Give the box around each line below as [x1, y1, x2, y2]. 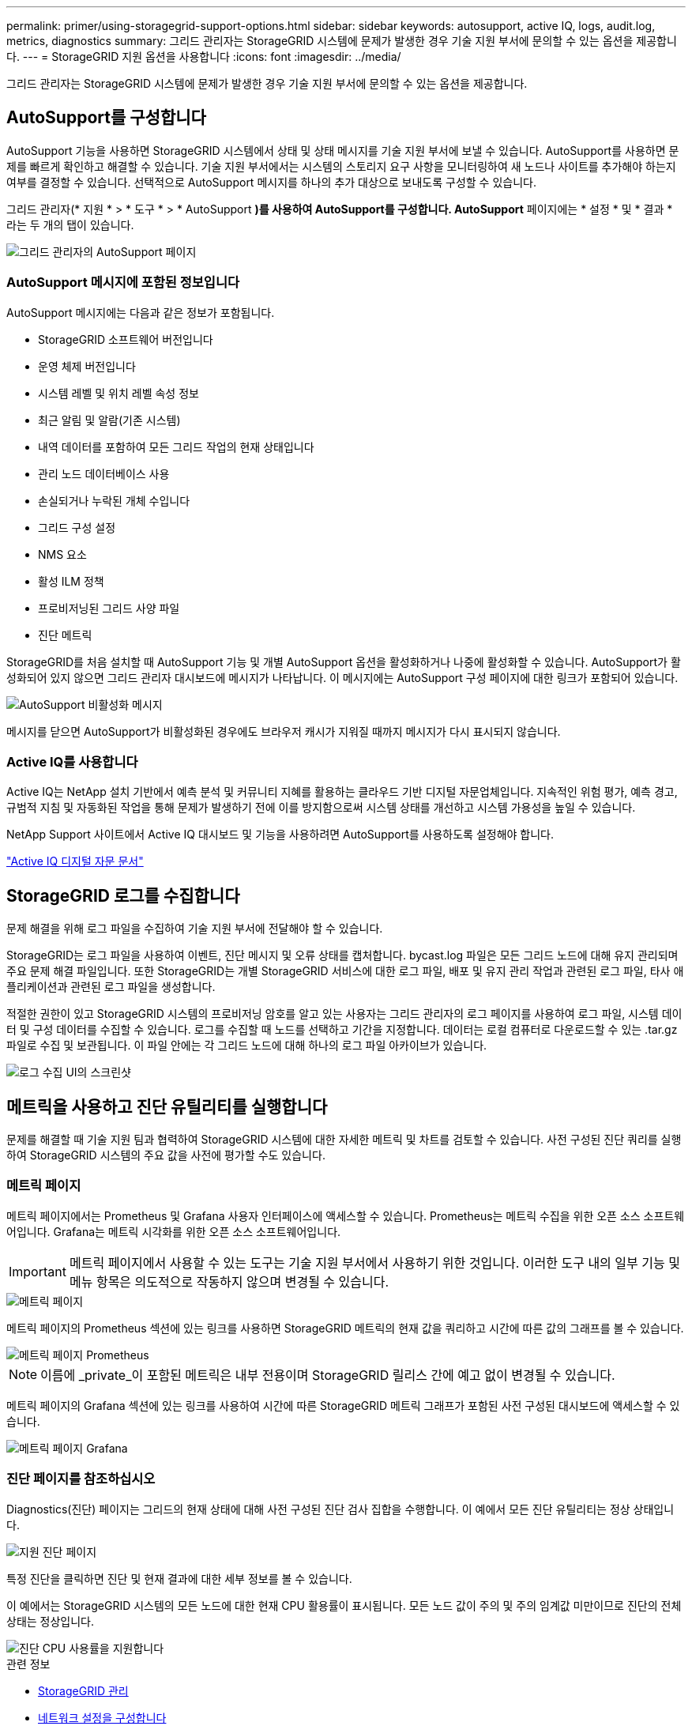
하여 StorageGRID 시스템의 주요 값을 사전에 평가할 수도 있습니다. [6, 1148, 325, 1163]
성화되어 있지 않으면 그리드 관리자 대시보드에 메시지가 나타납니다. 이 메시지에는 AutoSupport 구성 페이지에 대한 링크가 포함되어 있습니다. [6, 670, 679, 684]
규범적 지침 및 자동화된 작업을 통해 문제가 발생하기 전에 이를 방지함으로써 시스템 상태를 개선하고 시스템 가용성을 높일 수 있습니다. [6, 801, 636, 815]
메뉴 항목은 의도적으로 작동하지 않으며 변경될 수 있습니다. [69, 1273, 389, 1290]
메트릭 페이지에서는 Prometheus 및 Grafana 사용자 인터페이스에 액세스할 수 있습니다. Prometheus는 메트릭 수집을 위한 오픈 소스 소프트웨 [6, 1208, 685, 1223]
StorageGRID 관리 [38, 1683, 129, 1698]
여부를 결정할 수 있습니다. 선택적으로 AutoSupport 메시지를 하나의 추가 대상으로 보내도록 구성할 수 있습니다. [6, 175, 536, 189]
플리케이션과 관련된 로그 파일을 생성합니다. [6, 980, 216, 994]
